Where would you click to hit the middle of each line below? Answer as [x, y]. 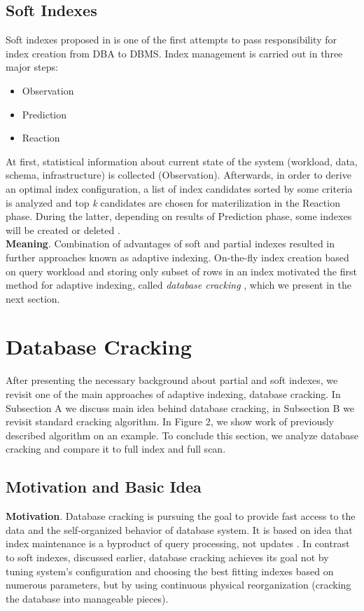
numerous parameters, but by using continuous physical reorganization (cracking [178, 585]
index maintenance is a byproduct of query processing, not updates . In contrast [178, 543]
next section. [33, 298]
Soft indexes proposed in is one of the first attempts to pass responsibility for [171, 40]
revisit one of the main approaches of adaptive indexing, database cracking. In [173, 394]
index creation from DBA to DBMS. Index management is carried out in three [174, 53]
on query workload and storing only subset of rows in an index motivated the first [181, 271]
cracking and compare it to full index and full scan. [116, 449]
